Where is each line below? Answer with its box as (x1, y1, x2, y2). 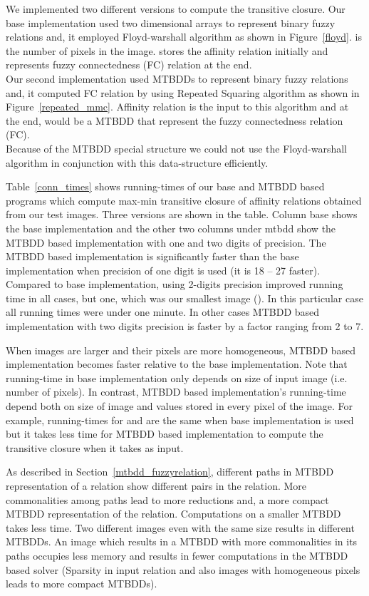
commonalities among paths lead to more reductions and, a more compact (6, 492, 329, 507)
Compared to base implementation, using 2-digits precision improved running (6, 277, 343, 292)
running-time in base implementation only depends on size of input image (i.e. (6, 370, 348, 385)
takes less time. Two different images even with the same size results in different (6, 520, 355, 535)
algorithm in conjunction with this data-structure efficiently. (6, 155, 269, 170)
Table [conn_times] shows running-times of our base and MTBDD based (6, 179, 325, 194)
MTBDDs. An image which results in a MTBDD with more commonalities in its (6, 534, 358, 549)
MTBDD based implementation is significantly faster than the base (6, 249, 299, 264)
